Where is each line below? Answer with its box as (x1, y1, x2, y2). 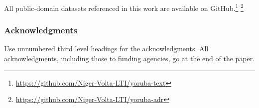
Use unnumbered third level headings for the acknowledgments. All (4, 43, 209, 54)
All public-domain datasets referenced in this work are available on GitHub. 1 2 (4, 1, 244, 13)
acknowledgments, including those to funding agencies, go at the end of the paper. (4, 53, 255, 64)
